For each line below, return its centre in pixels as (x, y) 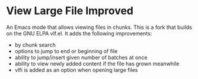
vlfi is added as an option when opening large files (76, 70)
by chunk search (35, 45)
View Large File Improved (70, 11)
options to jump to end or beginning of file (66, 51)
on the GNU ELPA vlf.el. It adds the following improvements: (79, 33)
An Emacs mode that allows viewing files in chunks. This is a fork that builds (99, 27)
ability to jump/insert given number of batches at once (81, 57)
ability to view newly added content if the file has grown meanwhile (97, 64)
